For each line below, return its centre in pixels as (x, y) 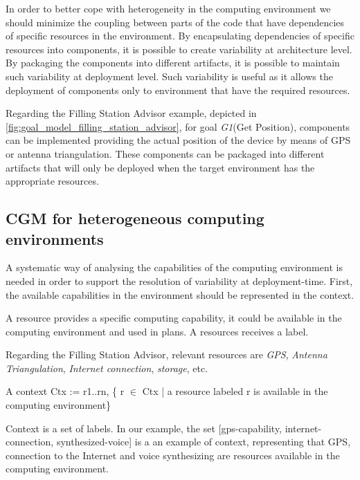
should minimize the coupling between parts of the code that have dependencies (175, 22)
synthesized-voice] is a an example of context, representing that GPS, (204, 442)
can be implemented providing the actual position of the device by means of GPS (178, 140)
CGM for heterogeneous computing (135, 218)
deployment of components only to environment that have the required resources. (178, 90)
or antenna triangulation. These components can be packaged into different (165, 153)
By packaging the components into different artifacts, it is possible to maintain (173, 63)
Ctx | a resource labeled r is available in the (235, 391)
